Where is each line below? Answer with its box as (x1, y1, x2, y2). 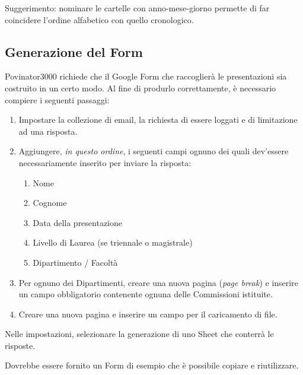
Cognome (33, 196, 67, 209)
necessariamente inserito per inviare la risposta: (18, 156, 192, 169)
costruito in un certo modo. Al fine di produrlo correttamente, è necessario (5, 81, 276, 94)
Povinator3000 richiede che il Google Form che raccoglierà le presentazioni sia (5, 70, 287, 82)
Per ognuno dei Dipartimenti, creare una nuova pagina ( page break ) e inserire (18, 276, 298, 288)
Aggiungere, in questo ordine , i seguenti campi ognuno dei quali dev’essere (18, 145, 289, 157)
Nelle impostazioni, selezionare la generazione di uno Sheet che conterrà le (5, 328, 274, 340)
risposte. (5, 339, 36, 351)
